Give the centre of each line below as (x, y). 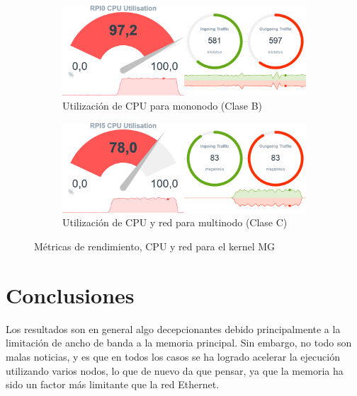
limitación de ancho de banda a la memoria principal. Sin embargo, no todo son (179, 343)
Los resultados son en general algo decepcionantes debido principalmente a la (173, 328)
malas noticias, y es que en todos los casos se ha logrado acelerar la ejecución (173, 356)
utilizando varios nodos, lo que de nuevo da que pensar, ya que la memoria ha (175, 370)
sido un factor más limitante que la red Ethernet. (113, 384)
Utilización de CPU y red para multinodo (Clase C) (175, 222)
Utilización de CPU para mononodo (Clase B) (163, 105)
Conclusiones (70, 295)
